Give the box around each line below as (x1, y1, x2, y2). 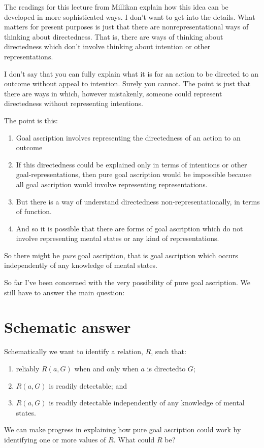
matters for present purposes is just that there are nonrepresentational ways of (4, 21, 249, 32)
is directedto (147, 363, 186, 373)
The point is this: (4, 115, 58, 125)
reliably (16, 363, 40, 373)
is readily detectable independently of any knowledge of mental (49, 397, 245, 408)
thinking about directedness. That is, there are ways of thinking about (4, 31, 223, 42)
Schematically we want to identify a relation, (4, 346, 143, 357)
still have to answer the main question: (4, 287, 125, 297)
